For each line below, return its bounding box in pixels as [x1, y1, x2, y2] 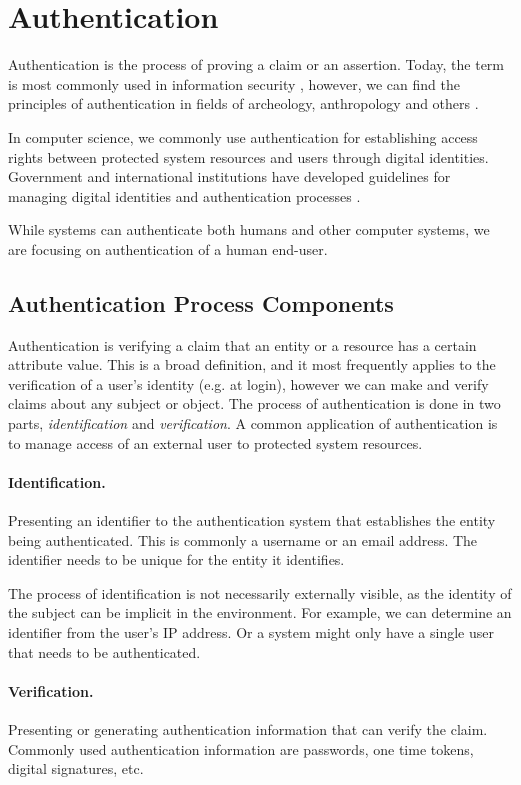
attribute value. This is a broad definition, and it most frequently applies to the [8, 354, 496, 375]
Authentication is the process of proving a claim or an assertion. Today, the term [8, 54, 505, 75]
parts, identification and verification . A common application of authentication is [8, 413, 498, 434]
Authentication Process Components [8, 287, 394, 318]
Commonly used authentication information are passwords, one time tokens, [8, 738, 474, 759]
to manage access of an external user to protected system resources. [8, 432, 423, 453]
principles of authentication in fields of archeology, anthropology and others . [8, 93, 479, 114]
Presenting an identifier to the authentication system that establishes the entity [8, 510, 496, 531]
